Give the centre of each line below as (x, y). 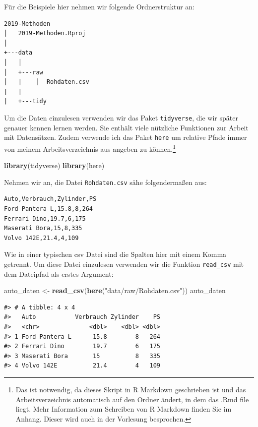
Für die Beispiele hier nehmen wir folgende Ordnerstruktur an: (99, 6)
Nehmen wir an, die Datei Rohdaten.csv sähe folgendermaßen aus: (105, 182)
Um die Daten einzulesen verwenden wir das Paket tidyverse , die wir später (121, 117)
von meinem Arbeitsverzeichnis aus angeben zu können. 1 (90, 148)
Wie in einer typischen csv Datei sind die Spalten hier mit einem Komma (115, 254)
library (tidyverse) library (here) (54, 165)
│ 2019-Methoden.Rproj (45, 33)
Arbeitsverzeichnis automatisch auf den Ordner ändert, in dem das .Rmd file (132, 399)
